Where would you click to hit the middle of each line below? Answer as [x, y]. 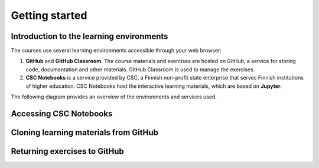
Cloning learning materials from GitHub [85, 132]
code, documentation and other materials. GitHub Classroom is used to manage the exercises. [140, 69]
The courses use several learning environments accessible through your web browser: [116, 51]
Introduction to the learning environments [89, 36]
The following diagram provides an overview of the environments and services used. [114, 97]
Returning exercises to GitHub [67, 151]
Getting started [49, 15]
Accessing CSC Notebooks [62, 113]
